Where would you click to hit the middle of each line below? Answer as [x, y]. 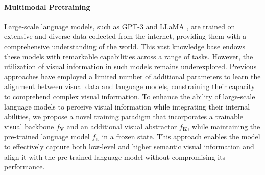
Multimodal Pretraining [47, 6]
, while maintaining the [224, 126]
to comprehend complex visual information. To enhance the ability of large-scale [130, 96]
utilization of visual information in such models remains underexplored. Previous [130, 66]
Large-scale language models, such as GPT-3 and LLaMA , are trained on [120, 26]
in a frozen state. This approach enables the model [181, 136]
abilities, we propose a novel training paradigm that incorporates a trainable [124, 116]
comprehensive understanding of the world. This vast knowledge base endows [125, 46]
